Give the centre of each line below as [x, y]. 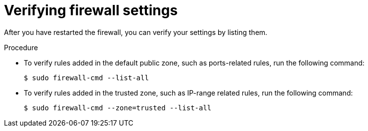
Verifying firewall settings [91, 10]
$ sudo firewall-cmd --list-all [86, 78]
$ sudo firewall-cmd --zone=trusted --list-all [118, 108]
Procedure [21, 47]
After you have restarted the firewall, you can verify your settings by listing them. [136, 32]
